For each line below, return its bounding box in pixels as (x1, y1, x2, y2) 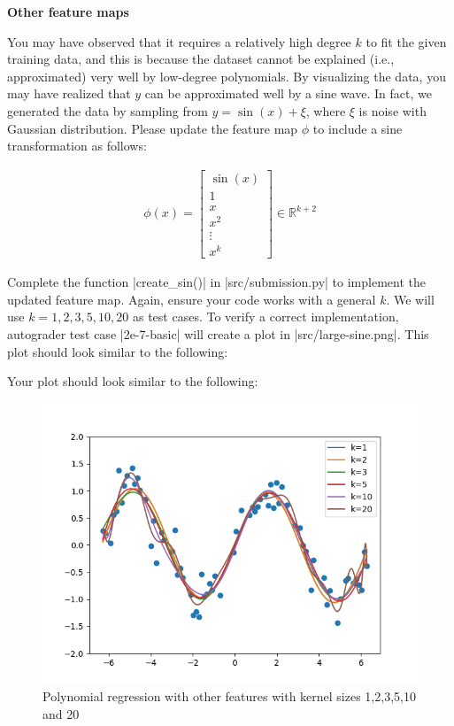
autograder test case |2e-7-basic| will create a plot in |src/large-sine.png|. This (7, 324, 429, 343)
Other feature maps (7, 3, 129, 20)
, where (305, 101, 346, 120)
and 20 (42, 704, 80, 722)
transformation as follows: (7, 136, 147, 155)
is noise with (358, 101, 427, 120)
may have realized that (7, 84, 131, 103)
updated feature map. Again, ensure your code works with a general (7, 290, 376, 308)
